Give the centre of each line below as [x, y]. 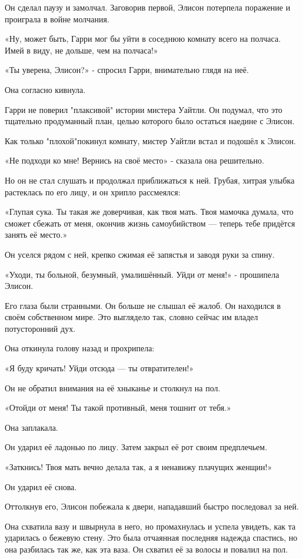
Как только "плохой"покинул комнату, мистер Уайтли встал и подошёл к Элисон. [150, 140]
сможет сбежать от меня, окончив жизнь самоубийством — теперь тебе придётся [150, 223]
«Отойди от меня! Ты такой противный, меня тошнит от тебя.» [118, 407]
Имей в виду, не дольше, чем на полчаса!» [81, 50]
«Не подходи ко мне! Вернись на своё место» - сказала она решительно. [134, 160]
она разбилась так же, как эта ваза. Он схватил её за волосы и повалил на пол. [146, 549]
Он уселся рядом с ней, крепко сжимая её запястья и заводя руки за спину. [140, 254]
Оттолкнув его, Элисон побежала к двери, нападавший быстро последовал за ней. [152, 506]
